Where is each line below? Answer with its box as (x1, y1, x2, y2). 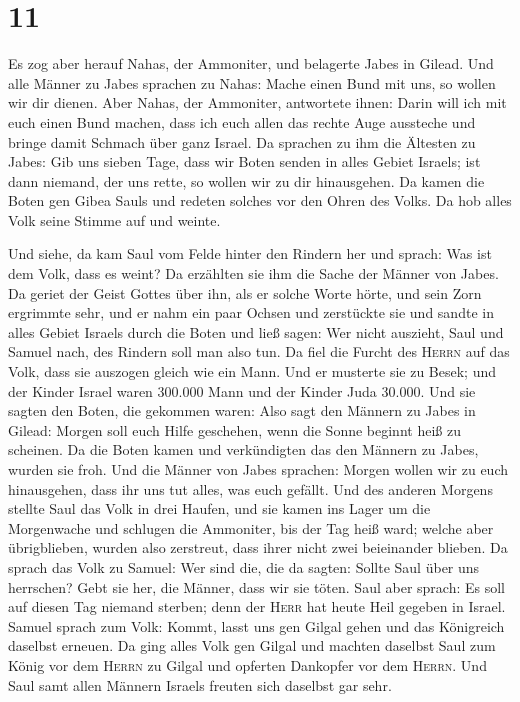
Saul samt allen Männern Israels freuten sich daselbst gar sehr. (8, 674, 392, 695)
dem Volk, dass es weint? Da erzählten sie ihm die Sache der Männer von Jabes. (8, 263, 499, 284)
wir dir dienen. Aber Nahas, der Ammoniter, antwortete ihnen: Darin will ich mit (8, 92, 507, 113)
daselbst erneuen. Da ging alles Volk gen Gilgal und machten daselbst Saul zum (8, 635, 496, 656)
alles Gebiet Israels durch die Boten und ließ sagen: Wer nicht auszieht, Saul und (8, 321, 504, 342)
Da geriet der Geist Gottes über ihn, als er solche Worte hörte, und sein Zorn (8, 282, 482, 303)
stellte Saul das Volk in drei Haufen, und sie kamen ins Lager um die (8, 498, 431, 519)
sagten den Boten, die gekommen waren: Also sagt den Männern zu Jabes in (8, 400, 476, 421)
